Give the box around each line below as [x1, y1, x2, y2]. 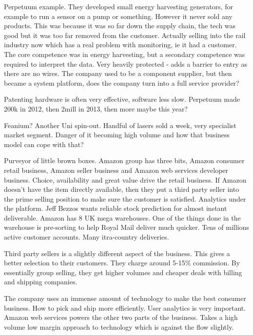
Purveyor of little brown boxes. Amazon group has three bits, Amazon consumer [4, 155, 245, 166]
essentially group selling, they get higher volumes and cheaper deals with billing [4, 267, 242, 277]
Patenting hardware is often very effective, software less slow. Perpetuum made [4, 94, 240, 104]
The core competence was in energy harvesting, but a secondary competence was [4, 49, 245, 59]
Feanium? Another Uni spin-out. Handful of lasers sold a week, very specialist [4, 120, 236, 130]
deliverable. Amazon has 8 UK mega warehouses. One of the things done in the [4, 212, 241, 223]
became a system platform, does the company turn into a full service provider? [4, 77, 239, 88]
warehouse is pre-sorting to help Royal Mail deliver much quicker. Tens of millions [4, 222, 249, 232]
